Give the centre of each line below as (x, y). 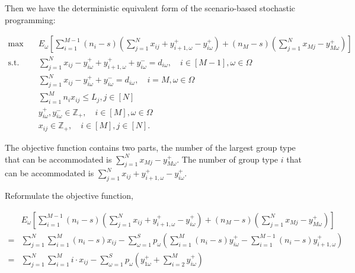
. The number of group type (228, 159)
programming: (30, 19)
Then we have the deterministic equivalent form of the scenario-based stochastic (150, 8)
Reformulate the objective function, (69, 196)
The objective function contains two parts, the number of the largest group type (150, 147)
